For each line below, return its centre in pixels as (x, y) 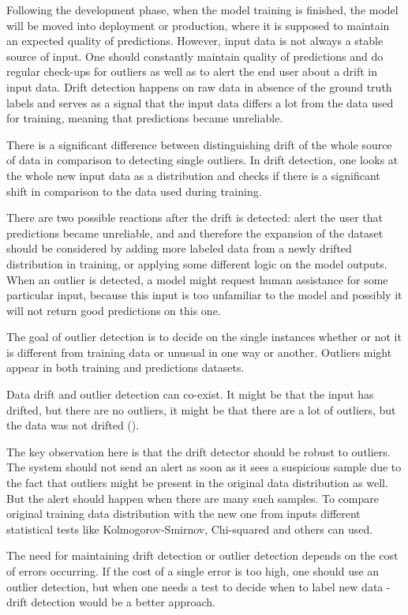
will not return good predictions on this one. (114, 310)
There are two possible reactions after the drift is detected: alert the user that (195, 217)
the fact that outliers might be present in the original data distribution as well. (197, 483)
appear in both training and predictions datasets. (125, 367)
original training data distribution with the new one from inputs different (183, 514)
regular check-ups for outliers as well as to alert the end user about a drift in (192, 71)
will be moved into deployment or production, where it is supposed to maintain (198, 25)
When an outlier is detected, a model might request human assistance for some (197, 279)
